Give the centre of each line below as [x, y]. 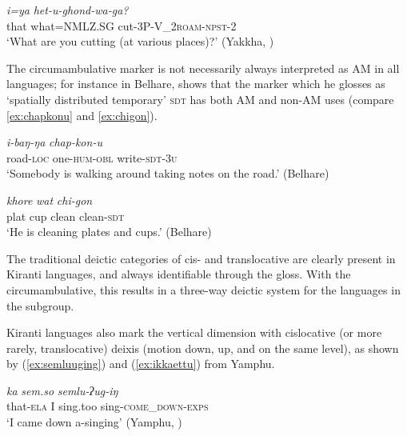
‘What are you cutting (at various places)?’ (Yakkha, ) [140, 41]
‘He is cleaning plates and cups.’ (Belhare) [109, 232]
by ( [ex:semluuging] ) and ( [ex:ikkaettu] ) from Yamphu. [141, 364]
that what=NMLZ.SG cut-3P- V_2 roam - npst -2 [122, 25]
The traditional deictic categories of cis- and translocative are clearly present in [201, 258]
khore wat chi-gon [50, 200]
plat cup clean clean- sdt [66, 216]
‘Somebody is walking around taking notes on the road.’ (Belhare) [168, 173]
